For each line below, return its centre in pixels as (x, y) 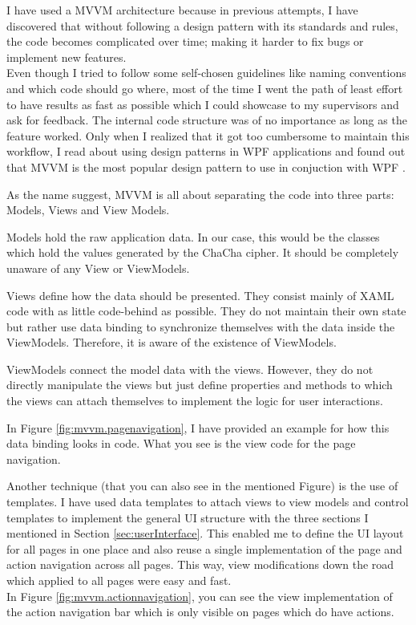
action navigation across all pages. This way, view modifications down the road (200, 564)
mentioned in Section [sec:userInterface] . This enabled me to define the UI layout (205, 533)
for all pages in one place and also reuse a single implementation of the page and (204, 548)
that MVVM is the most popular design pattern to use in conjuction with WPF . (206, 166)
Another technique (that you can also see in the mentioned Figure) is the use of (202, 486)
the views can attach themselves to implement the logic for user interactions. (195, 401)
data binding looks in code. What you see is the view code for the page (181, 443)
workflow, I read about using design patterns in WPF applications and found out (206, 151)
